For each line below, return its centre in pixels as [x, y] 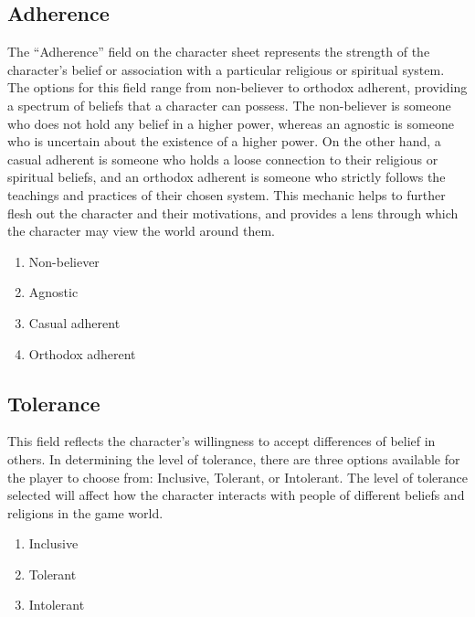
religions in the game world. [85, 512]
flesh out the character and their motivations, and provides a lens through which [233, 213]
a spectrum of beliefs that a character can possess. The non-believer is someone [229, 105]
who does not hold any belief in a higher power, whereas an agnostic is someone [231, 123]
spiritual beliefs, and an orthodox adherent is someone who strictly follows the [227, 177]
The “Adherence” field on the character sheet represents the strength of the [219, 52]
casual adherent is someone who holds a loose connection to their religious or [223, 159]
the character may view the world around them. [141, 231]
